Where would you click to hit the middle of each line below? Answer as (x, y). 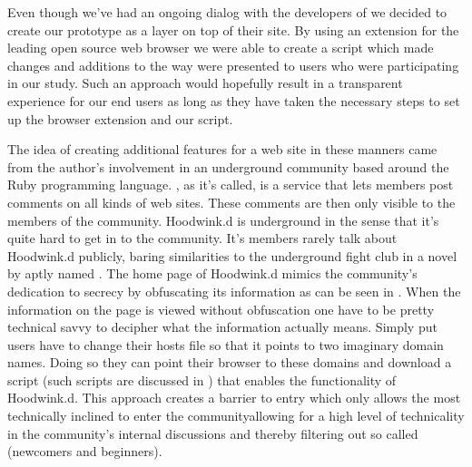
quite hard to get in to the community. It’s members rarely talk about (202, 238)
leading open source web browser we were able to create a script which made (221, 48)
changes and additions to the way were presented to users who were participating (233, 65)
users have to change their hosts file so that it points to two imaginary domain (226, 344)
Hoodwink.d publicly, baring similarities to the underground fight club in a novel (232, 255)
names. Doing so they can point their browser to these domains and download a (230, 362)
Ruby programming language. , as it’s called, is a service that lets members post (231, 185)
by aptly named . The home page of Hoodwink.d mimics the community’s (212, 273)
